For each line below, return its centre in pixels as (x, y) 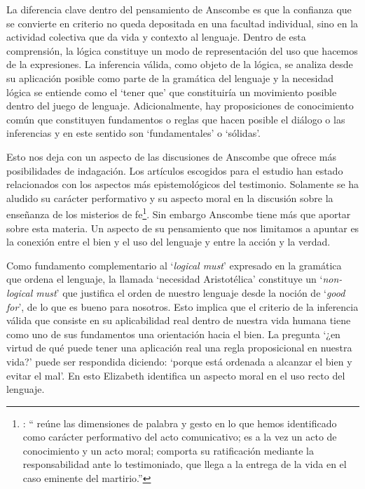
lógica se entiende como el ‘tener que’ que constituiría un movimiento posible (172, 92)
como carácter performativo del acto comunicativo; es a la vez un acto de (180, 437)
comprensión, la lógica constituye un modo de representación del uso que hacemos (182, 50)
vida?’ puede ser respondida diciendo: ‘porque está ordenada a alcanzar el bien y (179, 361)
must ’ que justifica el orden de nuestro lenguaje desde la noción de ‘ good (191, 292)
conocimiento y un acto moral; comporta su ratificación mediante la (168, 450)
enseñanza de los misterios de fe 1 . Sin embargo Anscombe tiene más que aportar (179, 213)
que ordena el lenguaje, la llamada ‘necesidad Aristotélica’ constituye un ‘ (165, 279)
